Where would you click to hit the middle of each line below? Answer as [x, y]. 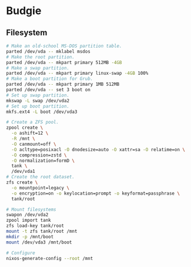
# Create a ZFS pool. [33, 122]
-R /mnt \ [23, 139]
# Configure [21, 253]
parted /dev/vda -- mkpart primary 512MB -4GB [64, 62]
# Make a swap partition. [38, 68]
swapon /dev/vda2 [27, 215]
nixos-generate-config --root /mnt [50, 258]
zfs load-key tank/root [35, 226]
